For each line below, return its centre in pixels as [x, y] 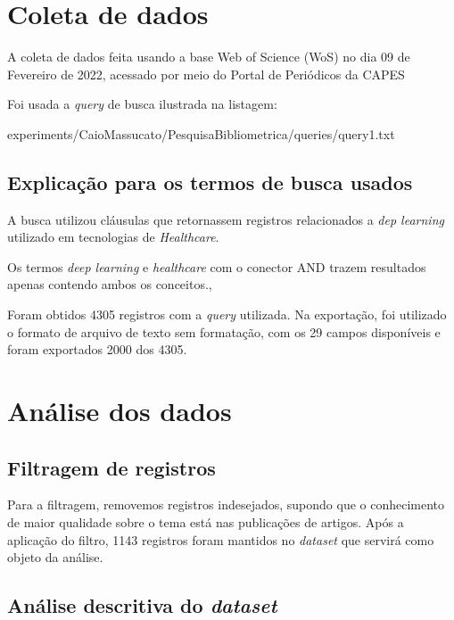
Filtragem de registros [111, 467]
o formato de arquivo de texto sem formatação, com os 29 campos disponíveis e [224, 331]
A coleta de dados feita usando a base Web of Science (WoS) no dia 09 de [209, 57]
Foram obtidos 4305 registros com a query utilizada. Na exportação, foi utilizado [227, 314]
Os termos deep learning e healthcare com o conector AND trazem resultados [217, 266]
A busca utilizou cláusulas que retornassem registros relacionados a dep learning [226, 219]
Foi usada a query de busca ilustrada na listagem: [142, 104]
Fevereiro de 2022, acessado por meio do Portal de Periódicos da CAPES [206, 74]
